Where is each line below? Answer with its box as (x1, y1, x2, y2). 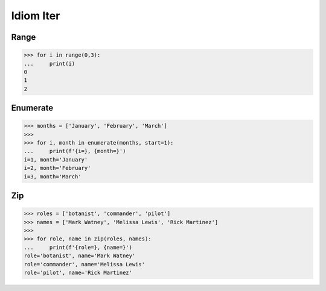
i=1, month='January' (24, 156, 88, 163)
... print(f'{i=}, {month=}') (24, 148, 126, 155)
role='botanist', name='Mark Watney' (24, 252, 136, 259)
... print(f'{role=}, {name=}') (24, 244, 133, 251)
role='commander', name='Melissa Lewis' (24, 261, 145, 268)
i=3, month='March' (24, 173, 81, 180)
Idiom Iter (11, 9, 60, 22)
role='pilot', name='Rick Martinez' (24, 269, 133, 276)
